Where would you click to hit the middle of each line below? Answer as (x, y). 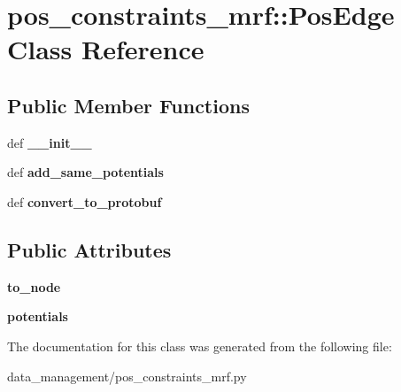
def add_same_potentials (85, 172)
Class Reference (106, 49)
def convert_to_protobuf (85, 201)
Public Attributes (89, 249)
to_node (34, 286)
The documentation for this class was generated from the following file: (200, 346)
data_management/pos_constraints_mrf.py (127, 376)
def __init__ (50, 142)
